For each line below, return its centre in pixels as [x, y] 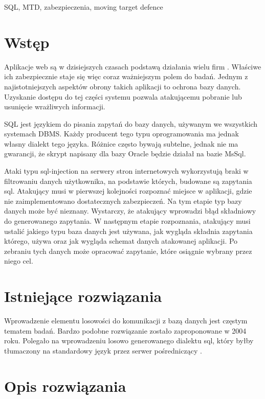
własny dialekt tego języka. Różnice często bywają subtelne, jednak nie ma [121, 143]
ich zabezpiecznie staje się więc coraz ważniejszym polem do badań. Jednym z [126, 76]
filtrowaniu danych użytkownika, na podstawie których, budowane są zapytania [128, 181]
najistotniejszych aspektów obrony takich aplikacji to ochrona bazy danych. [123, 86]
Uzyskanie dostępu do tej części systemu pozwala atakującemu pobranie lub [123, 96]
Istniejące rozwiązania [83, 296]
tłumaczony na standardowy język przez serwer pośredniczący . [103, 350]
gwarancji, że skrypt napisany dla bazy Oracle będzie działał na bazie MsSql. [125, 154]
